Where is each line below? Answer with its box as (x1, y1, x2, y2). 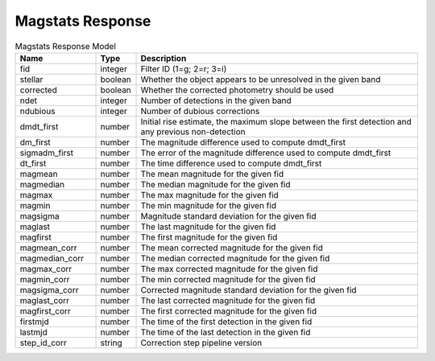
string (100, 337, 122, 348)
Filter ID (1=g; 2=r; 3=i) (140, 63, 227, 74)
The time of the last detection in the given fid (140, 326, 311, 338)
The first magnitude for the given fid (140, 232, 278, 243)
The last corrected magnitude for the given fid (140, 294, 316, 306)
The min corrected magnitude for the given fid (140, 273, 316, 285)
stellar (19, 73, 43, 84)
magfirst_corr (19, 306, 72, 317)
